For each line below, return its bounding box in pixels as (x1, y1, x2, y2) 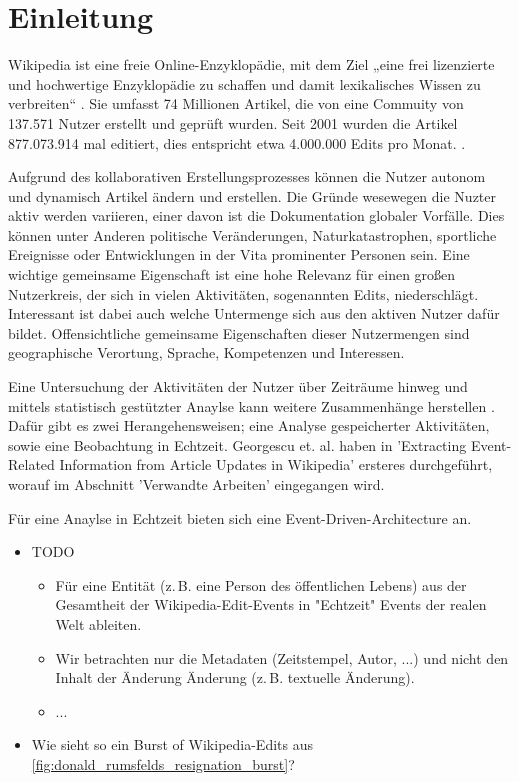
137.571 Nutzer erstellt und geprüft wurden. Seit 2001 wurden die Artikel (8, 112, 458, 133)
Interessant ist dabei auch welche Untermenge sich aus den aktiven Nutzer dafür (8, 303, 500, 324)
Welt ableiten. (55, 613, 142, 634)
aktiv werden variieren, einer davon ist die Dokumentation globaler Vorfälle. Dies (8, 205, 505, 226)
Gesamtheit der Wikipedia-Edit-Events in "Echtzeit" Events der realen (55, 594, 487, 615)
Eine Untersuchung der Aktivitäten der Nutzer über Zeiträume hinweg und (8, 376, 468, 397)
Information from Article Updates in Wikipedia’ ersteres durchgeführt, (59, 454, 493, 475)
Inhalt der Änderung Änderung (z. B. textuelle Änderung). (55, 667, 415, 688)
